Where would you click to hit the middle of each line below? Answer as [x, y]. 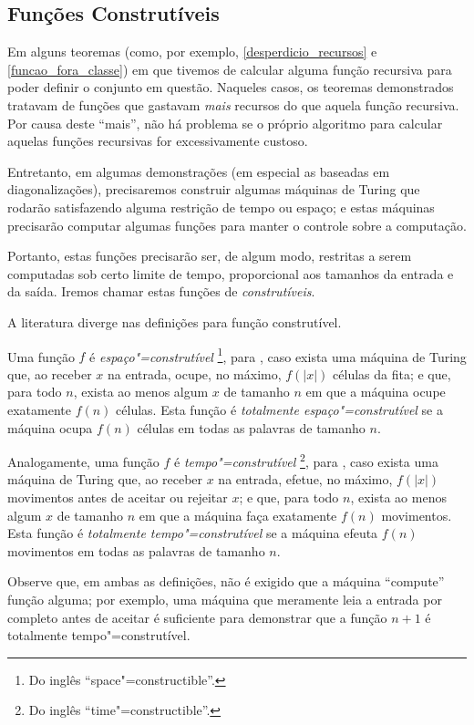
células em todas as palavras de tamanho [251, 427]
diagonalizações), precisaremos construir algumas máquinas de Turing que [214, 189]
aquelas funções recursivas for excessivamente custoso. [158, 141]
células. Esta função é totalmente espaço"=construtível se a [279, 409]
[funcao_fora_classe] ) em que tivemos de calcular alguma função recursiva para [230, 69]
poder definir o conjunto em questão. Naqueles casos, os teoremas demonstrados [231, 87]
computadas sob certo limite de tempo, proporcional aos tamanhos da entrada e [231, 273]
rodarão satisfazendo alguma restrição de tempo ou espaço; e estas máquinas [221, 207]
